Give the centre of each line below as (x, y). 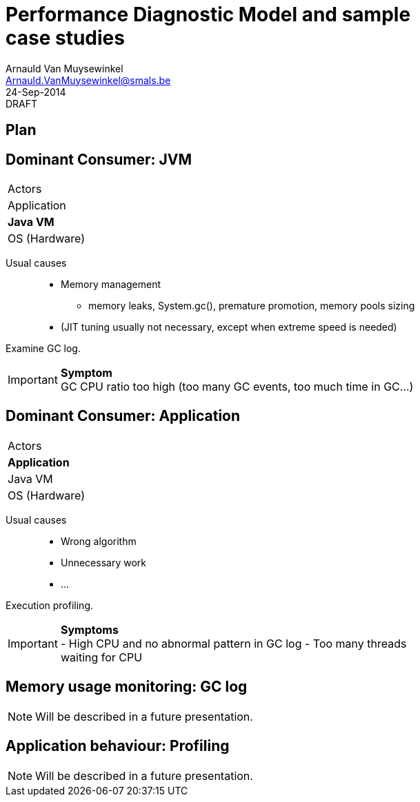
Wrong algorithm (99, 541)
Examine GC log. (43, 349)
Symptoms (89, 629)
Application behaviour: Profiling (118, 746)
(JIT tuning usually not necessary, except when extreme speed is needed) (229, 327)
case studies (65, 38)
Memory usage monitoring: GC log (127, 687)
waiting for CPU (101, 657)
